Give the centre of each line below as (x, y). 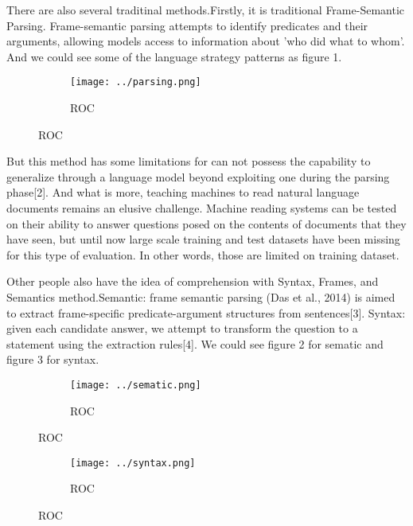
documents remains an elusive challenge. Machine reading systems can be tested (202, 208)
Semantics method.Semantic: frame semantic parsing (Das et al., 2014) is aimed (201, 296)
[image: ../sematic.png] (136, 385)
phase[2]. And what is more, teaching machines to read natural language (183, 192)
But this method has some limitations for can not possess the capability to (189, 161)
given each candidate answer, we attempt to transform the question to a (182, 328)
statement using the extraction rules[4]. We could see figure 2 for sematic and (195, 343)
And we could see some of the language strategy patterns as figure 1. (174, 56)
